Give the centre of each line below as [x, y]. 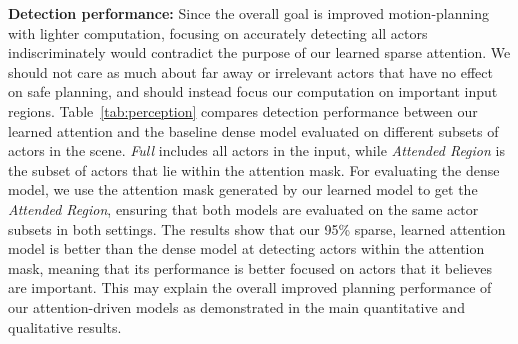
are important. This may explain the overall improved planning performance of [250, 287]
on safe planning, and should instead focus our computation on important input [253, 91]
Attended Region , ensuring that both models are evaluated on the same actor [243, 208]
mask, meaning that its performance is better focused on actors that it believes [250, 267]
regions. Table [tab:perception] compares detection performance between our [243, 110]
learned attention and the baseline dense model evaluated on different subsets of [253, 130]
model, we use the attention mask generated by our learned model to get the [243, 189]
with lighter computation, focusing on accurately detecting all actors [218, 32]
